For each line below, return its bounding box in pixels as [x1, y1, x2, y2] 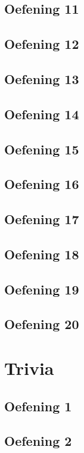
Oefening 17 [4, 210, 79, 228]
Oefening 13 [4, 69, 79, 88]
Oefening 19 [4, 280, 79, 298]
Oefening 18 [4, 244, 79, 263]
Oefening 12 [4, 35, 79, 53]
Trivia [4, 356, 54, 380]
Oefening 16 [4, 175, 79, 193]
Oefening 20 [4, 315, 79, 333]
